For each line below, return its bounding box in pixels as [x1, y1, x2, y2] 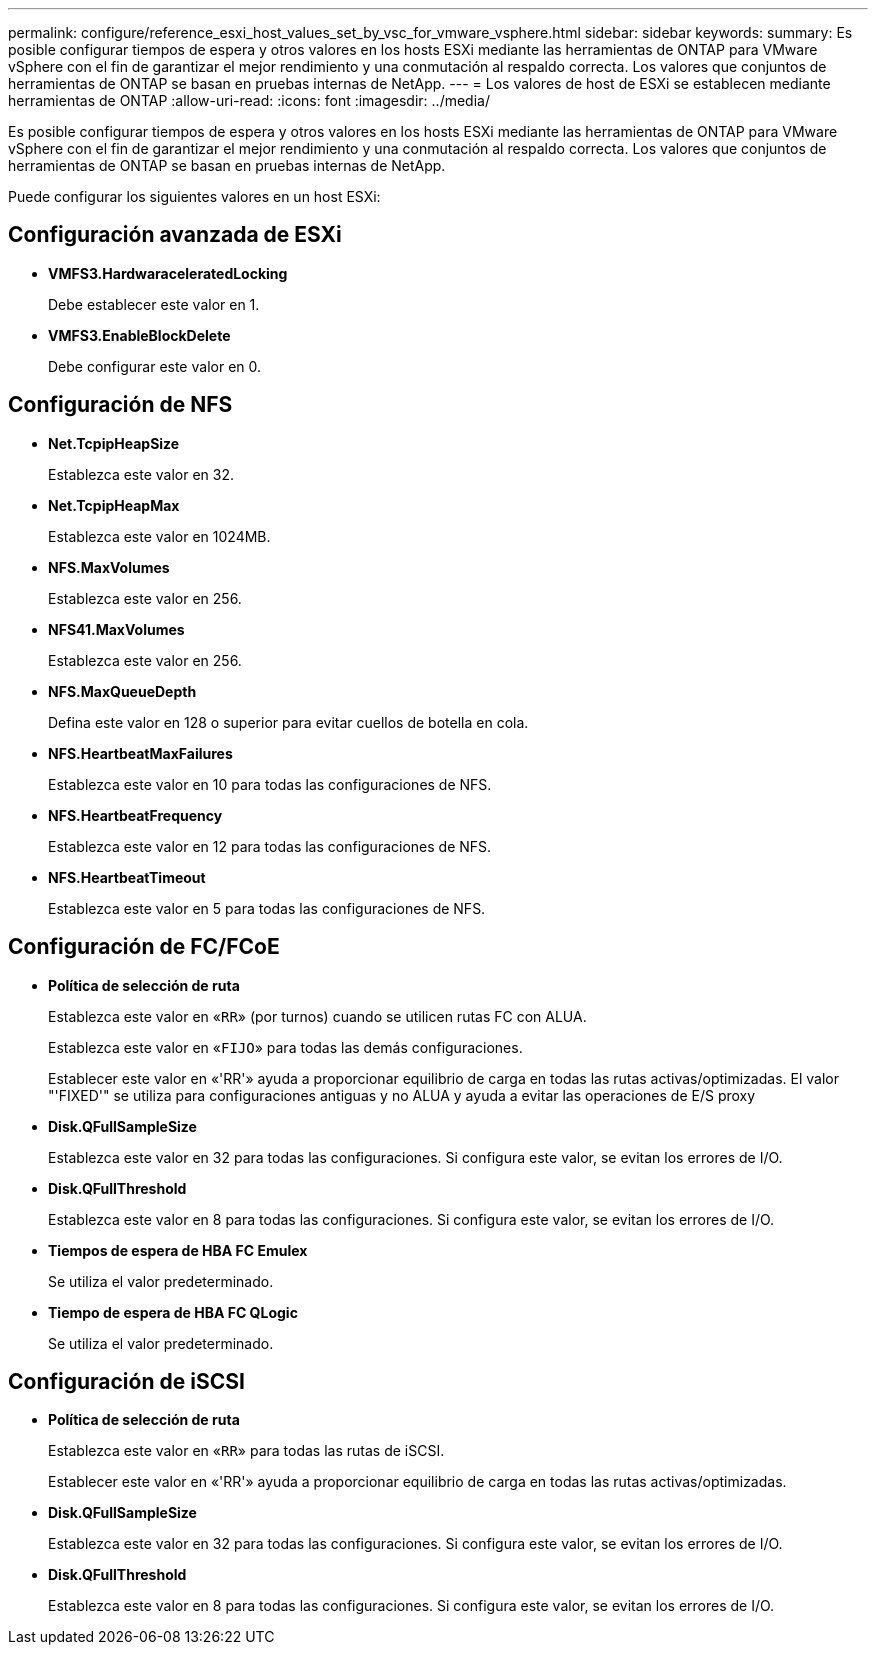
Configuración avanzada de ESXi [8, 222, 342, 248]
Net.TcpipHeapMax [48, 496, 180, 514]
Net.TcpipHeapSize [48, 434, 180, 452]
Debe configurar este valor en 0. [48, 357, 262, 375]
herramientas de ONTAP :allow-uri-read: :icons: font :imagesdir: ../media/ [8, 92, 490, 109]
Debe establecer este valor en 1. [48, 295, 260, 313]
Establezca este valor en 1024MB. [48, 527, 271, 545]
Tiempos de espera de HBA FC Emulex [48, 1241, 308, 1259]
